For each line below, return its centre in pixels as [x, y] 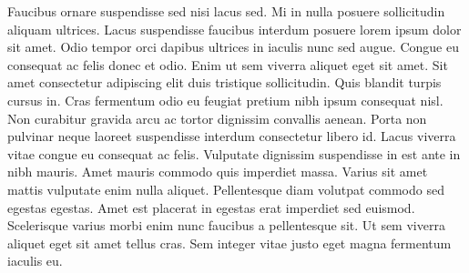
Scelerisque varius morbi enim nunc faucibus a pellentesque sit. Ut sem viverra [226, 225]
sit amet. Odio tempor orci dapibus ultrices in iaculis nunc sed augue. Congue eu [233, 47]
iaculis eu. [35, 261]
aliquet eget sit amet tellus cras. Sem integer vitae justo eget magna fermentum [229, 243]
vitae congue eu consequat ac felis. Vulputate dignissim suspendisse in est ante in [234, 153]
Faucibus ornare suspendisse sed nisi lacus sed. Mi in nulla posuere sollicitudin [226, 11]
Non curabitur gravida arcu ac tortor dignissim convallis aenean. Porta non [217, 118]
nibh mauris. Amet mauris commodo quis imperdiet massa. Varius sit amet [218, 172]
